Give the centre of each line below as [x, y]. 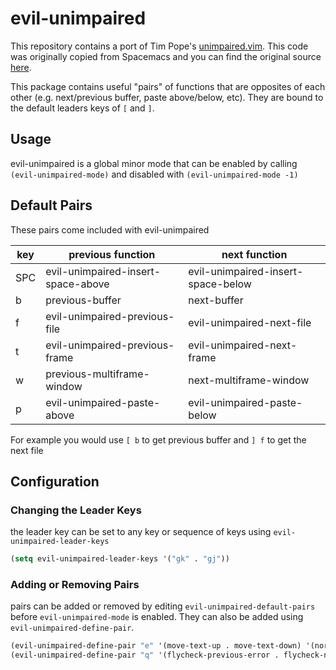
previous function [112, 254]
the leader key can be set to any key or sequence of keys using [141, 532]
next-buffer [216, 300]
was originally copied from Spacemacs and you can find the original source [166, 56]
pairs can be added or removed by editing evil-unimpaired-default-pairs [163, 606]
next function [254, 254]
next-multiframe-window [249, 380]
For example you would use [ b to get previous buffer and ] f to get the [158, 439]
